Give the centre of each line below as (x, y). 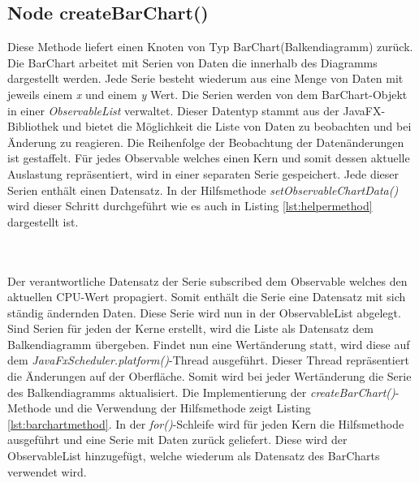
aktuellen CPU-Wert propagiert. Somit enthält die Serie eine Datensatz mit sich (207, 297)
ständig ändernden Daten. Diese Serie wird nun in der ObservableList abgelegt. (204, 312)
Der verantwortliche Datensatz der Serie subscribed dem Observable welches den (207, 280)
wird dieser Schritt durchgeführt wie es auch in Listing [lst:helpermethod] (190, 206)
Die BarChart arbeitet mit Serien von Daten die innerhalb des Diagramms (192, 62)
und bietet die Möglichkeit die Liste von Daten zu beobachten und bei (237, 126)
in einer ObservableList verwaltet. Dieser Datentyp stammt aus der (173, 110)
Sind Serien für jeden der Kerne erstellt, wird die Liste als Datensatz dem (190, 328)
